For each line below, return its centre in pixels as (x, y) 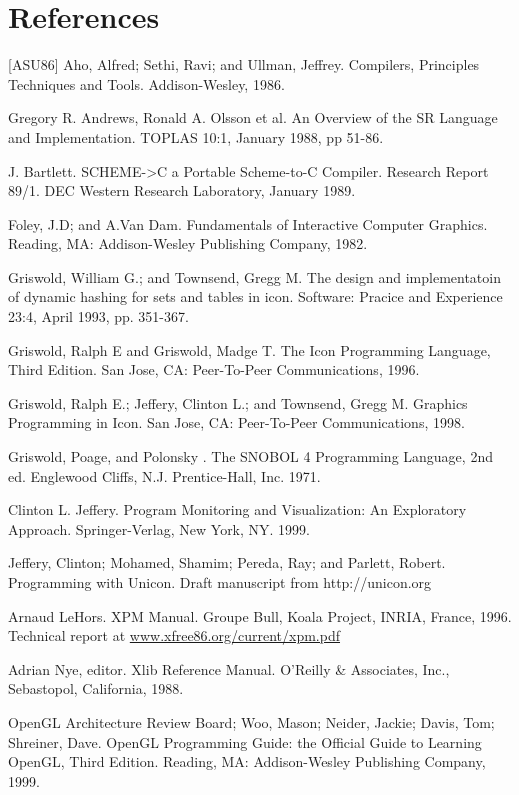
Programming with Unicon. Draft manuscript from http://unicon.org (220, 582)
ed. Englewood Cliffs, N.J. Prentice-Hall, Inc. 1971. (164, 475)
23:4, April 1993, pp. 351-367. (98, 316)
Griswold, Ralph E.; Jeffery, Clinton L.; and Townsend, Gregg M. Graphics (238, 402)
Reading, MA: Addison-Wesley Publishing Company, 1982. (188, 243)
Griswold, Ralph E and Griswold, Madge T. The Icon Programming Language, (249, 349)
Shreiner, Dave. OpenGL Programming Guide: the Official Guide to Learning (245, 741)
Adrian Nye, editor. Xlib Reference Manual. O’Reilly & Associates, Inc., (229, 668)
